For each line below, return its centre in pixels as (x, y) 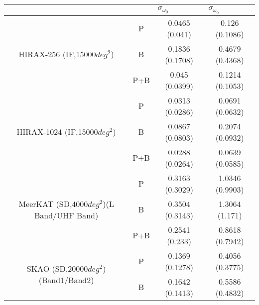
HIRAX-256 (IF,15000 (57, 54)
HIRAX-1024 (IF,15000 (57, 132)
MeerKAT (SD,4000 (53, 203)
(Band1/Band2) (66, 280)
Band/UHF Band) (66, 215)
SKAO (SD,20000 (57, 268)
